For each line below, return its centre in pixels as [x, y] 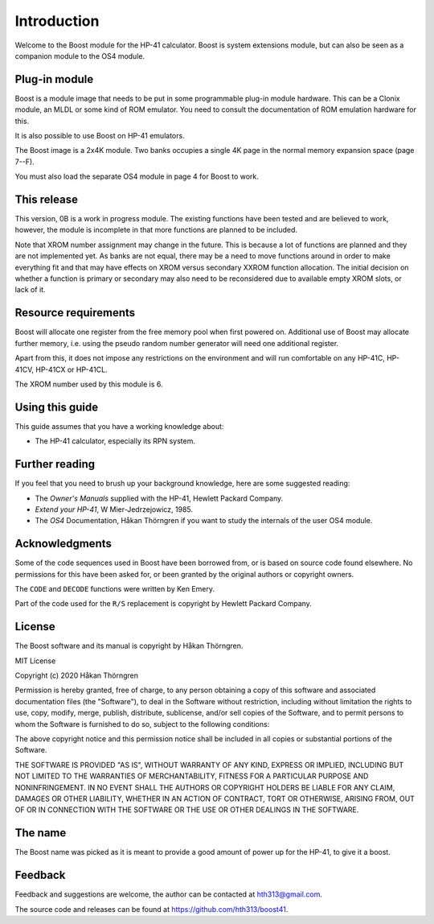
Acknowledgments [63, 544]
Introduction [57, 21]
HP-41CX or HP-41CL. [71, 369]
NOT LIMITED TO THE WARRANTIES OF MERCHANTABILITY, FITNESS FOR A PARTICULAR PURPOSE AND [192, 776]
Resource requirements [75, 313]
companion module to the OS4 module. [80, 56]
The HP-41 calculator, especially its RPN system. [115, 441]
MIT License [35, 661]
